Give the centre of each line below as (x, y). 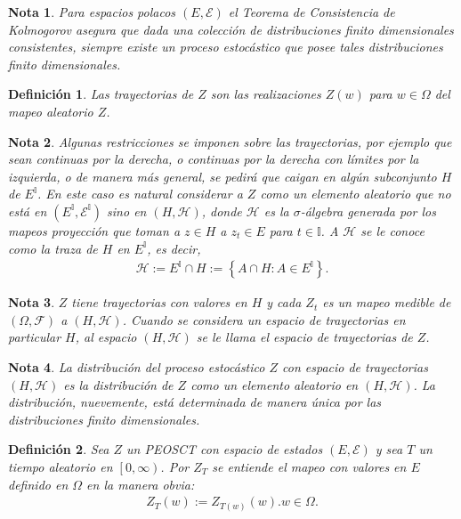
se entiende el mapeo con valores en (309, 466)
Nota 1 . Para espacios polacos (92, 12)
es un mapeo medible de (387, 302)
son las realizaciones (266, 94)
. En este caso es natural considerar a (140, 194)
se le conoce (392, 230)
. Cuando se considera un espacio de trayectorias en (264, 319)
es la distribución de (118, 384)
